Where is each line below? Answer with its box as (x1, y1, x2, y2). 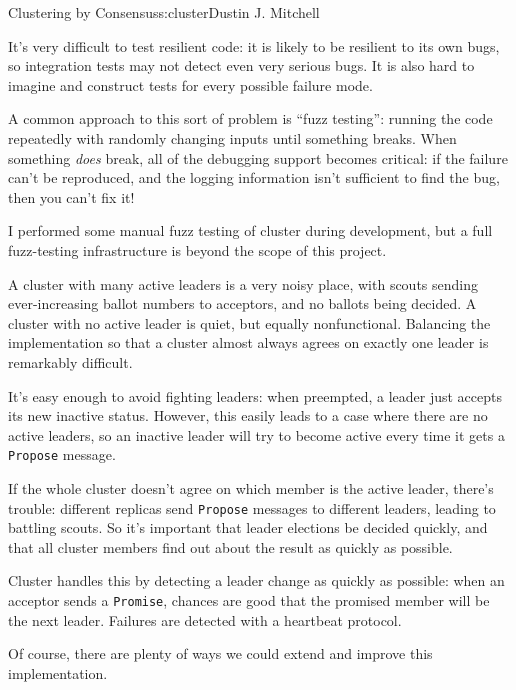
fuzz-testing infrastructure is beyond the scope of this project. (8, 239, 387, 260)
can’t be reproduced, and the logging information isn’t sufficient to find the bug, (8, 167, 500, 188)
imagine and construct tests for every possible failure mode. (8, 74, 373, 95)
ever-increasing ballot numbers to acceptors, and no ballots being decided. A (8, 293, 477, 314)
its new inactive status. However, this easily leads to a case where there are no (8, 405, 488, 426)
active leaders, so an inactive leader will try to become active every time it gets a (8, 424, 505, 445)
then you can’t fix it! (8, 186, 135, 207)
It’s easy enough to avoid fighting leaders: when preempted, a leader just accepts (8, 385, 502, 406)
